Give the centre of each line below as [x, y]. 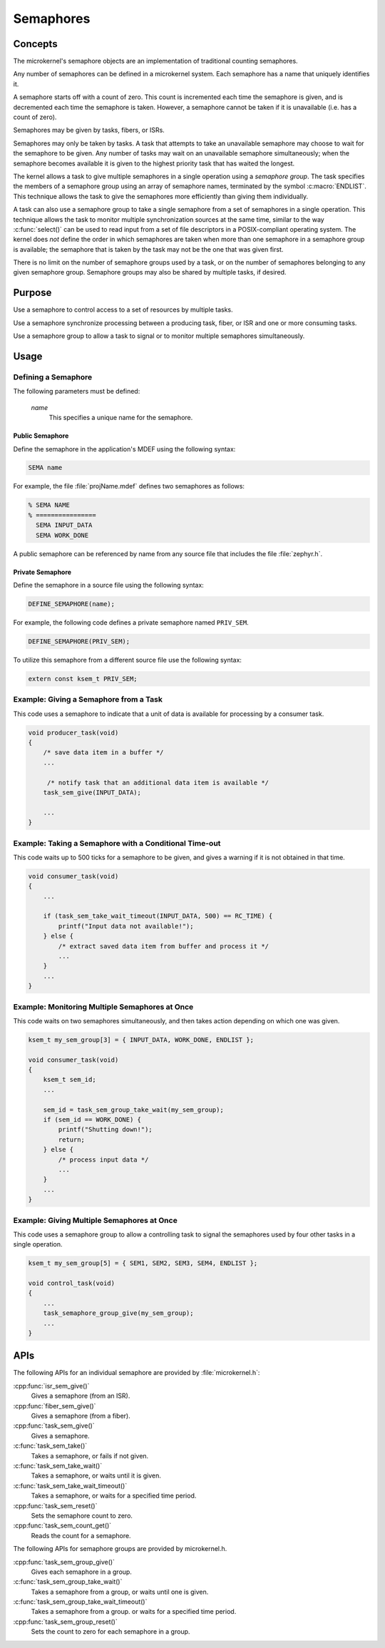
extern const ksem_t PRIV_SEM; [83, 679]
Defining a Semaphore [53, 377]
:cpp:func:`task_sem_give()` [54, 1426]
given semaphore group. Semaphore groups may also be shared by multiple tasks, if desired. [150, 272]
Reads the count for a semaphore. [81, 1535]
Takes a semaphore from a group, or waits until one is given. [120, 1592]
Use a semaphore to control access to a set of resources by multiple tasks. [123, 309]
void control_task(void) [72, 1283]
